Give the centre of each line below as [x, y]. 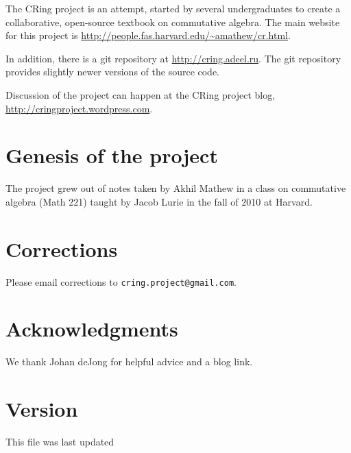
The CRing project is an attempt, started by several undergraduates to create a [173, 8]
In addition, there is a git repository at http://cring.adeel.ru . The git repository [173, 58]
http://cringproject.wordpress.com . [79, 108]
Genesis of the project [112, 155]
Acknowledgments [92, 329]
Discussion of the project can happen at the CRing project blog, [141, 94]
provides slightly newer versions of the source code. [113, 72]
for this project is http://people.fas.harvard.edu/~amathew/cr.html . [148, 35]
